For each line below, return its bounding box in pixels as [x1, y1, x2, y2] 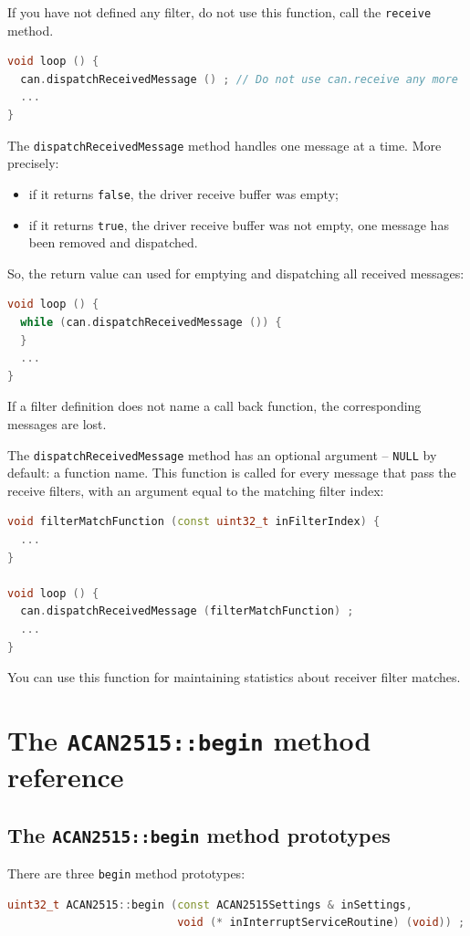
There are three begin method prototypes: [7, 864, 245, 883]
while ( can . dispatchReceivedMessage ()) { [20, 315, 282, 329]
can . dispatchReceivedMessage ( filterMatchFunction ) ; [20, 605, 354, 618]
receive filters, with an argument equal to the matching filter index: [7, 480, 384, 500]
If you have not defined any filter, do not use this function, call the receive [7, 3, 432, 21]
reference [7, 758, 124, 795]
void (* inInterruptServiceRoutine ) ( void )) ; [177, 916, 465, 930]
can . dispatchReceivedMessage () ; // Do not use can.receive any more [20, 72, 459, 86]
